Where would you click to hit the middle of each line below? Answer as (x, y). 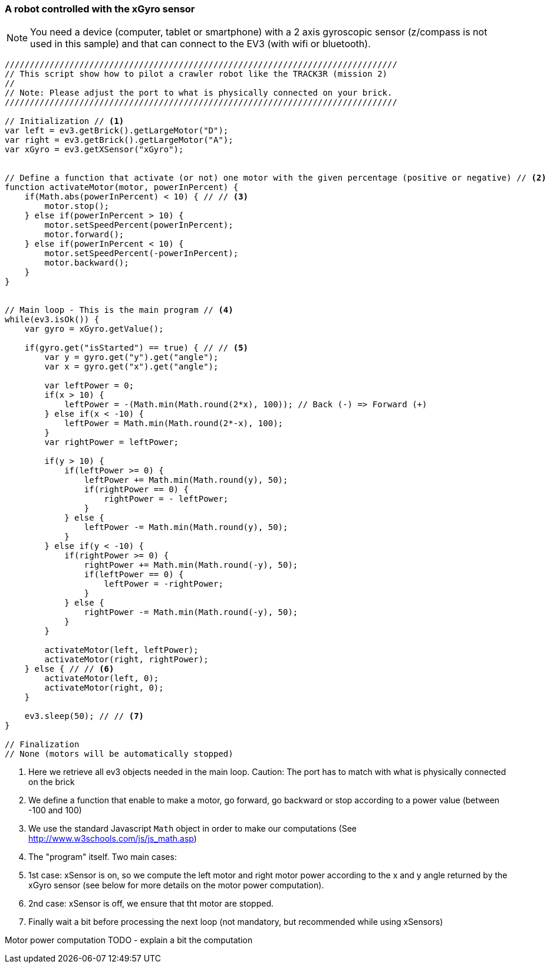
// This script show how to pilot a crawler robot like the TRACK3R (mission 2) (196, 74)
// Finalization (42, 745)
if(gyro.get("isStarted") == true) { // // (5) (136, 348)
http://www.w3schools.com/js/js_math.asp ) (113, 839)
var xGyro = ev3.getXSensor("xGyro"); (94, 150)
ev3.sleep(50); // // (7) (84, 716)
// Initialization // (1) (65, 121)
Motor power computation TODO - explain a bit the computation (129, 940)
